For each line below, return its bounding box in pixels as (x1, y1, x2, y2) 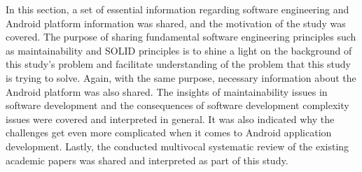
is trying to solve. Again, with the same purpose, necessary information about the (6, 70, 356, 85)
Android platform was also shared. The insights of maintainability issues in (6, 84, 328, 99)
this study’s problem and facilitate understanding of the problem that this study (6, 57, 351, 71)
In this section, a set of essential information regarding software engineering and (6, 2, 349, 16)
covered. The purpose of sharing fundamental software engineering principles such (6, 29, 356, 44)
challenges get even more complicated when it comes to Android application (6, 125, 332, 140)
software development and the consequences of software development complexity (6, 98, 349, 113)
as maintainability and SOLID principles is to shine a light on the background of (6, 43, 352, 57)
